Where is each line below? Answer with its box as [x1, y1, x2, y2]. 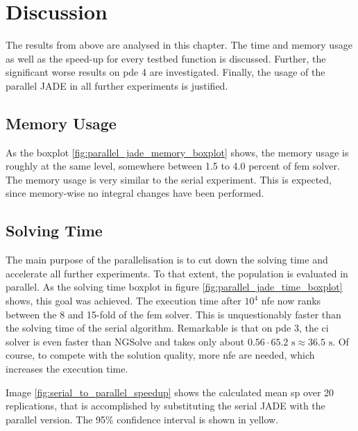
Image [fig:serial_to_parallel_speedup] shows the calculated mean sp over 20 [6, 384, 334, 399]
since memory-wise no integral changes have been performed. [6, 186, 264, 200]
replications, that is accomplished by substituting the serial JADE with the [6, 398, 325, 413]
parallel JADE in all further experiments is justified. [6, 78, 228, 92]
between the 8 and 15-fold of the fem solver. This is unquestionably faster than [6, 307, 341, 321]
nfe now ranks [261, 293, 321, 308]
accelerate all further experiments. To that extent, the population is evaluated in [6, 266, 348, 280]
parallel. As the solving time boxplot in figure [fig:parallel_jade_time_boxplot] [6, 279, 343, 294]
